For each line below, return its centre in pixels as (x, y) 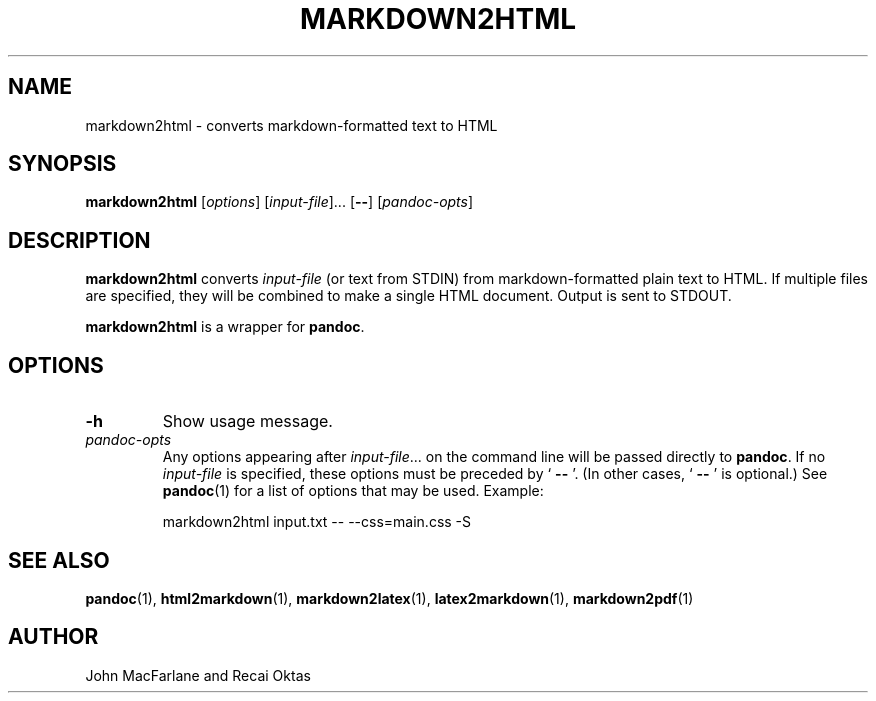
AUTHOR (53, 637)
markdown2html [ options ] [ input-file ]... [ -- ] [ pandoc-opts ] (279, 202)
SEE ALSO (59, 560)
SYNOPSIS (62, 164)
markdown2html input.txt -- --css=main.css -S (317, 522)
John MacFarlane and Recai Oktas (198, 675)
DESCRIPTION (79, 240)
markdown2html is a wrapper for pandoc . (225, 327)
